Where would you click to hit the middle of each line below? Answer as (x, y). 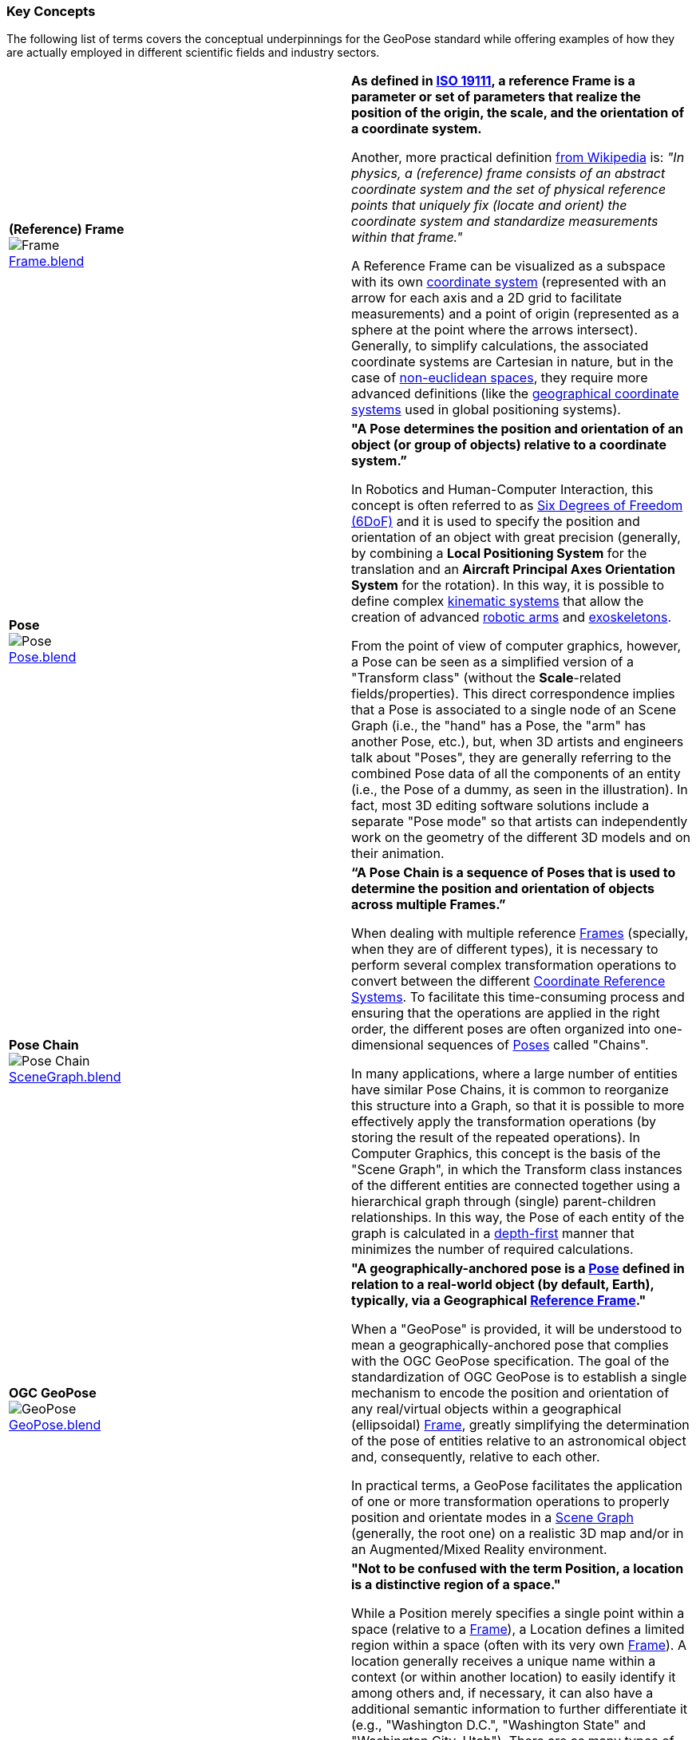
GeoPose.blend (55, 1425)
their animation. (398, 854)
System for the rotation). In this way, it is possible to (508, 585)
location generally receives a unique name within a (504, 1661)
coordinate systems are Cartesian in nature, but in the (512, 362)
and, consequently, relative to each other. (476, 1457)
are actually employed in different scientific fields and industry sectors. (193, 53)
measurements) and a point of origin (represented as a (515, 314)
